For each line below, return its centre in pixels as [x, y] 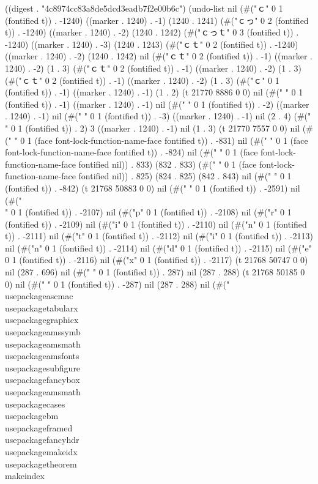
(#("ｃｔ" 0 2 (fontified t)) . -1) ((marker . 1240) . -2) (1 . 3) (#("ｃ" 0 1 [142, 80]
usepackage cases [35, 404]
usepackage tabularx [42, 307]
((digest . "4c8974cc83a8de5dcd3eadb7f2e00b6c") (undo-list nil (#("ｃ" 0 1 [144, 8]
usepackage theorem [41, 464]
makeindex [25, 476]
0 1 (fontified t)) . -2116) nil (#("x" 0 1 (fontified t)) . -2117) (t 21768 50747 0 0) [157, 260]
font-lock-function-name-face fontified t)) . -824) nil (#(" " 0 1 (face [131, 152]
